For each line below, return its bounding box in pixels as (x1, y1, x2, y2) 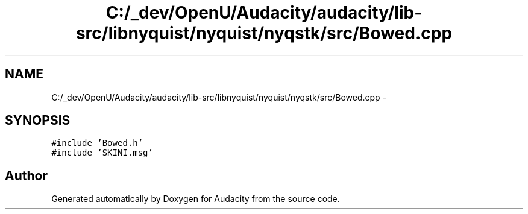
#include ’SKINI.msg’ (51, 148, 153, 158)
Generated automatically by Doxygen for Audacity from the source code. (51, 194, 340, 204)
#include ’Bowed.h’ (51, 138, 143, 148)
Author (5, 168, 48, 183)
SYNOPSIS (5, 113, 71, 128)
